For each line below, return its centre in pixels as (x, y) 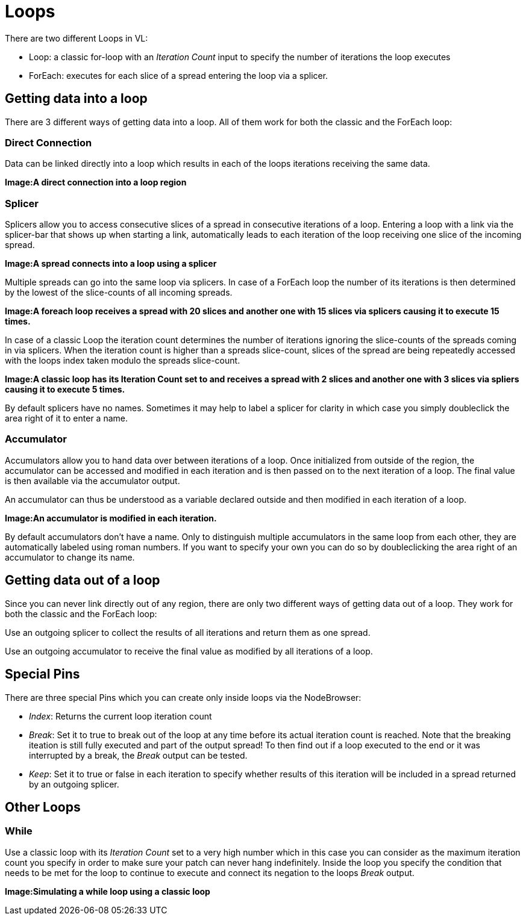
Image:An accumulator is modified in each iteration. (111, 518)
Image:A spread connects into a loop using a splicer (111, 264)
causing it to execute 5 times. (65, 390)
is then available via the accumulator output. (92, 480)
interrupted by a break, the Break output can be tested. (138, 755)
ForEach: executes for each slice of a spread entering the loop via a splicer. (179, 75)
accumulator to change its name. (70, 557)
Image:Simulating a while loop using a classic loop (108, 891)
